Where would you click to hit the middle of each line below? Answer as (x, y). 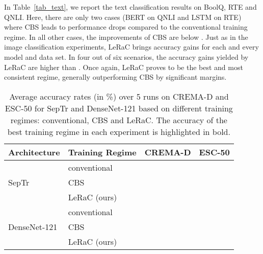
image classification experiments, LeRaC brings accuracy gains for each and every (131, 47)
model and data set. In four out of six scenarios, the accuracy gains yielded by (126, 56)
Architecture (34, 152)
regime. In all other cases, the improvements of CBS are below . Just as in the (126, 37)
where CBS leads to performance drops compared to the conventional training (126, 27)
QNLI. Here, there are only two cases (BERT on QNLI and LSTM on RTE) (123, 17)
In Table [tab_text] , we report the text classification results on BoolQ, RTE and (130, 7)
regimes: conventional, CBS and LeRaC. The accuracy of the (119, 120)
